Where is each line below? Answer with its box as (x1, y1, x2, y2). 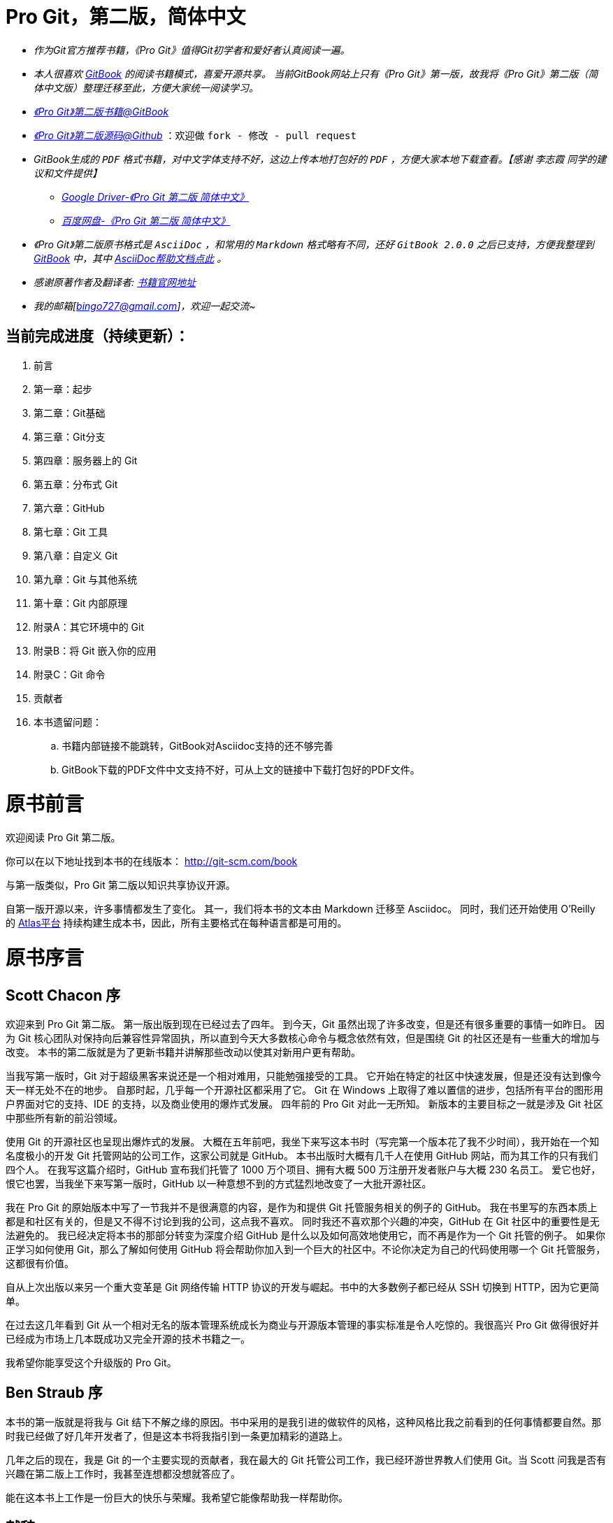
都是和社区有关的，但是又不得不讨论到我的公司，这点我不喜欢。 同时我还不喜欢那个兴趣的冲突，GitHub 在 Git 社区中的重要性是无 (6, 1215, 600, 1228)
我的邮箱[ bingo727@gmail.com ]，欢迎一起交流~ (34, 299, 256, 312)
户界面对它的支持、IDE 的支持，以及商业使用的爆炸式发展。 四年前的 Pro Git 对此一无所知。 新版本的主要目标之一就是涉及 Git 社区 (6, 1098, 603, 1110)
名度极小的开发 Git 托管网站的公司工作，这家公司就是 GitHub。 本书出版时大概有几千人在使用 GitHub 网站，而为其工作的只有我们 (6, 1150, 598, 1162)
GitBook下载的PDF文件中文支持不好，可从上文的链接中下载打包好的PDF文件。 (62, 763, 420, 775)
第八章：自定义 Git (34, 549, 118, 562)
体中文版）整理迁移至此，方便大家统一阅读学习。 (34, 81, 259, 94)
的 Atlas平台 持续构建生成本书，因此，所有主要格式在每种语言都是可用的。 (6, 917, 347, 929)
